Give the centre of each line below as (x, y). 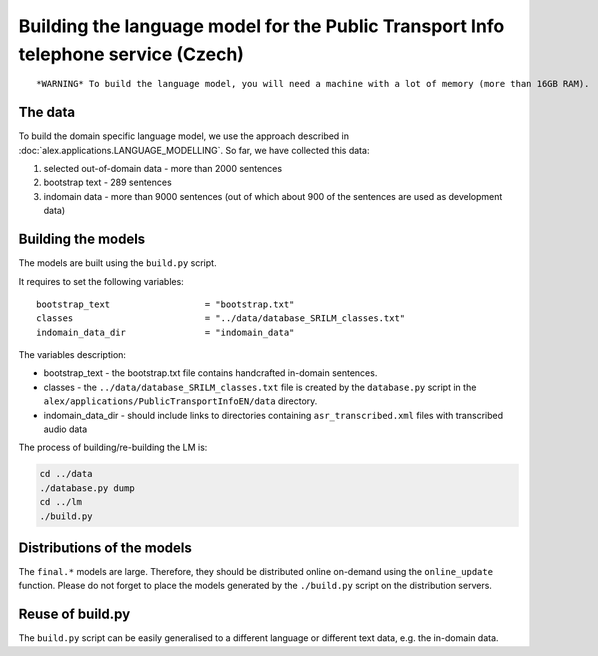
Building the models (82, 239)
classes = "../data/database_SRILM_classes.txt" (221, 318)
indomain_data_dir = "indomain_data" (165, 332)
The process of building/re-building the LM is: (113, 447)
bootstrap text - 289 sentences (107, 182)
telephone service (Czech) (131, 54)
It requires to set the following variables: (101, 281)
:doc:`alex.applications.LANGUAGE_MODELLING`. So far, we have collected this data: (194, 150)
